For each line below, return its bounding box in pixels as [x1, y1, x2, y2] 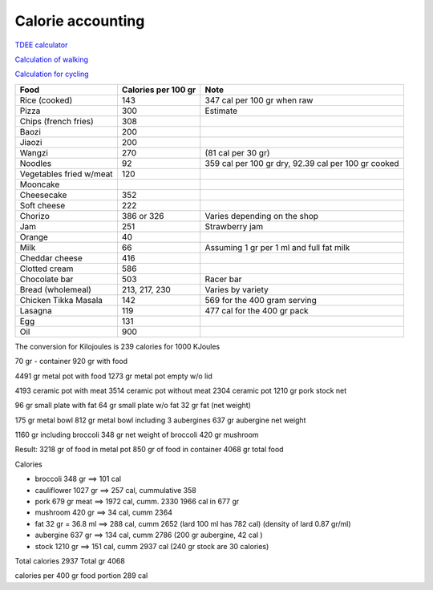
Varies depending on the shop [204, 210, 319, 221]
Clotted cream [19, 263, 74, 274]
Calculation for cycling [14, 69, 89, 79]
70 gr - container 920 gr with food [14, 357, 128, 366]
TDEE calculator [14, 40, 68, 50]
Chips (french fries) [19, 115, 94, 127]
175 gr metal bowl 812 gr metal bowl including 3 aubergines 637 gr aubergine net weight [14, 415, 306, 425]
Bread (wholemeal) [19, 284, 92, 295]
